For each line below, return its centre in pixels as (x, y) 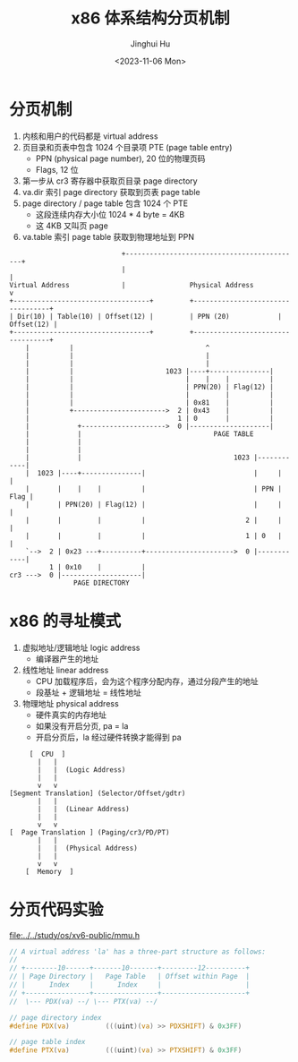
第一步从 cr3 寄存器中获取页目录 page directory (110, 181)
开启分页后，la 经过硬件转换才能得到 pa (108, 737)
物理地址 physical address (70, 703)
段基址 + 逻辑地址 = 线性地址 (88, 692)
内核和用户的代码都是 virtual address (90, 136)
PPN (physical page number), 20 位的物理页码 (120, 158)
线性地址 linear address (65, 670)
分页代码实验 (57, 909)
